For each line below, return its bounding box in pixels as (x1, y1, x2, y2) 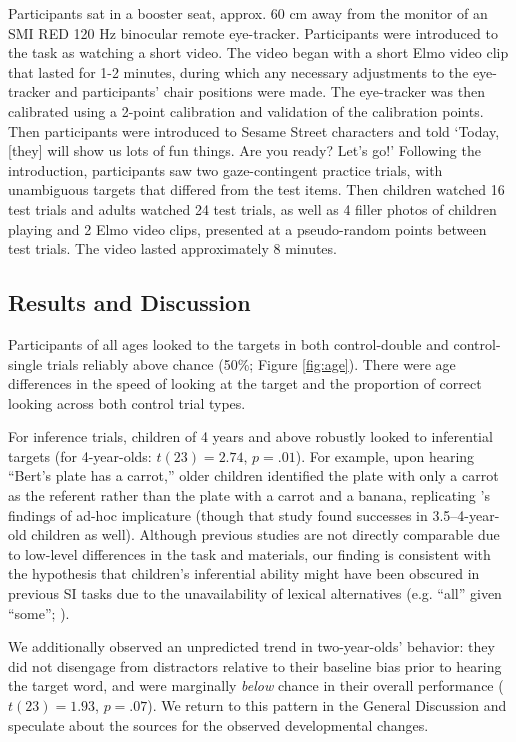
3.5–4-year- (432, 504, 500, 525)
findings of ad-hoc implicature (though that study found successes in (8, 504, 428, 525)
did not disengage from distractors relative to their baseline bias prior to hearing (8, 655, 502, 676)
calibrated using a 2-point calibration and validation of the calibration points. (8, 100, 484, 121)
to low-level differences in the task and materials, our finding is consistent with (8, 543, 491, 564)
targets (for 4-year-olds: (8, 445, 152, 466)
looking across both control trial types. (8, 392, 246, 413)
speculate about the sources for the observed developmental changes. (8, 714, 429, 735)
